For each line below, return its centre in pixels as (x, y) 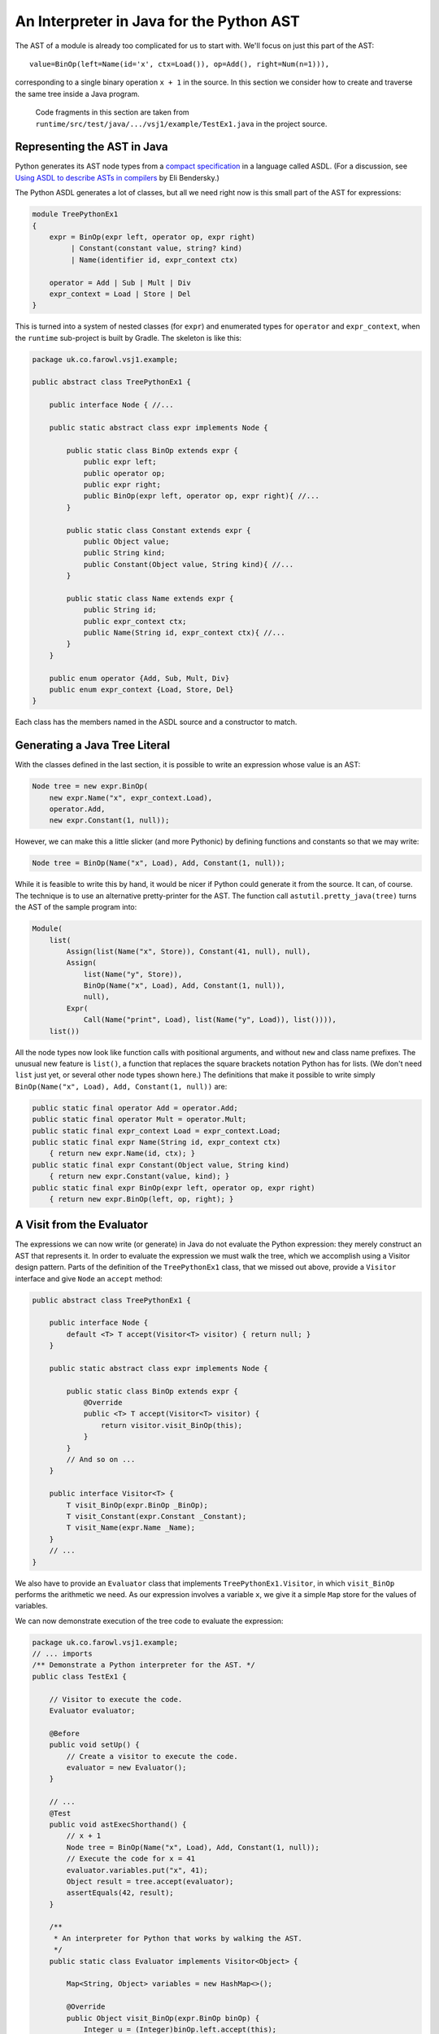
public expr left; (120, 462)
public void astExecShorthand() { (118, 1824)
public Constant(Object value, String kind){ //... (189, 564)
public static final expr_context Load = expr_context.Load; (156, 1130)
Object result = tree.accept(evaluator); (150, 1881)
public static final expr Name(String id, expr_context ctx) (156, 1142)
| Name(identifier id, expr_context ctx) (154, 260)
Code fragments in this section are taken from (113, 112)
